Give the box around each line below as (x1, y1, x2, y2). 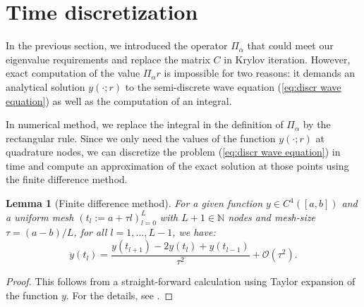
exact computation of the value (6, 65, 140, 80)
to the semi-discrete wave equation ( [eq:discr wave (125, 79, 341, 94)
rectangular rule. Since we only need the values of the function (6, 130, 276, 145)
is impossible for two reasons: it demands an (164, 65, 355, 80)
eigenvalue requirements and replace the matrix (6, 51, 210, 66)
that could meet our (247, 38, 334, 53)
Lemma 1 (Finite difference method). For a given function (6, 196, 263, 211)
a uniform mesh (6, 209, 74, 224)
